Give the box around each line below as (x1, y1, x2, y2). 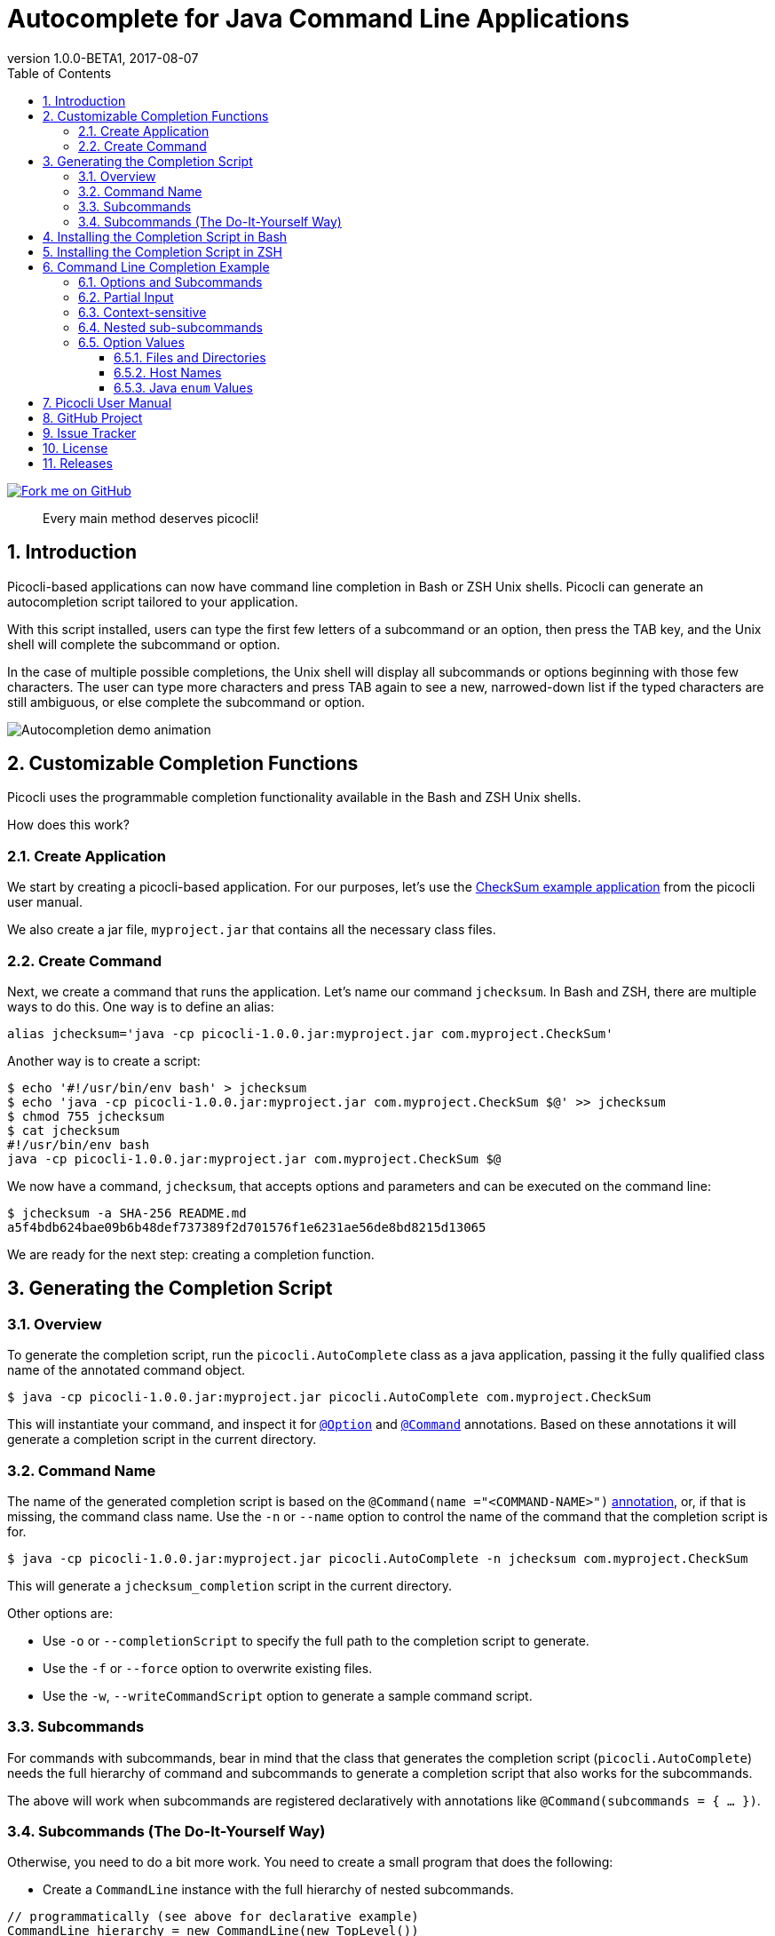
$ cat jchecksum (7, 1123, 120, 1138)
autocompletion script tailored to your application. (7, 593, 298, 609)
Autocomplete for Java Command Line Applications (7, 4, 629, 34)
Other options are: (7, 1605, 113, 1621)
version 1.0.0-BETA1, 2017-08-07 (7, 50, 199, 66)
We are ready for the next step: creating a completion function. (7, 1246, 375, 1262)
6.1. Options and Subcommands (78, 274, 263, 290)
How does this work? (7, 817, 130, 833)
